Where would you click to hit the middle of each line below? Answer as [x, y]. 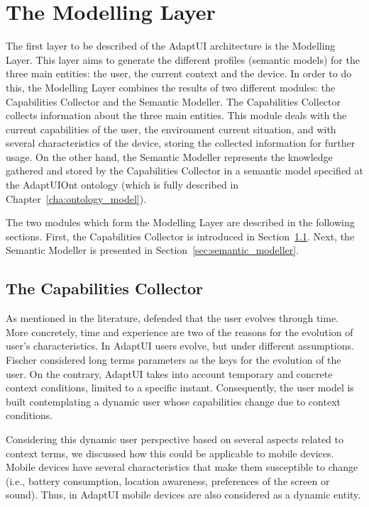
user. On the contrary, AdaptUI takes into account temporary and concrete [169, 373]
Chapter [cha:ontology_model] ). [76, 198]
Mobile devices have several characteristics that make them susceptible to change [182, 467]
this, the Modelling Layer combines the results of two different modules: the [171, 87]
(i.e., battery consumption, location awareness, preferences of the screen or [168, 480]
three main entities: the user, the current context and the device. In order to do [179, 73]
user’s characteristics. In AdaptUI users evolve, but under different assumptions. [180, 346]
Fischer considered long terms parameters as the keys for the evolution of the [174, 360]
